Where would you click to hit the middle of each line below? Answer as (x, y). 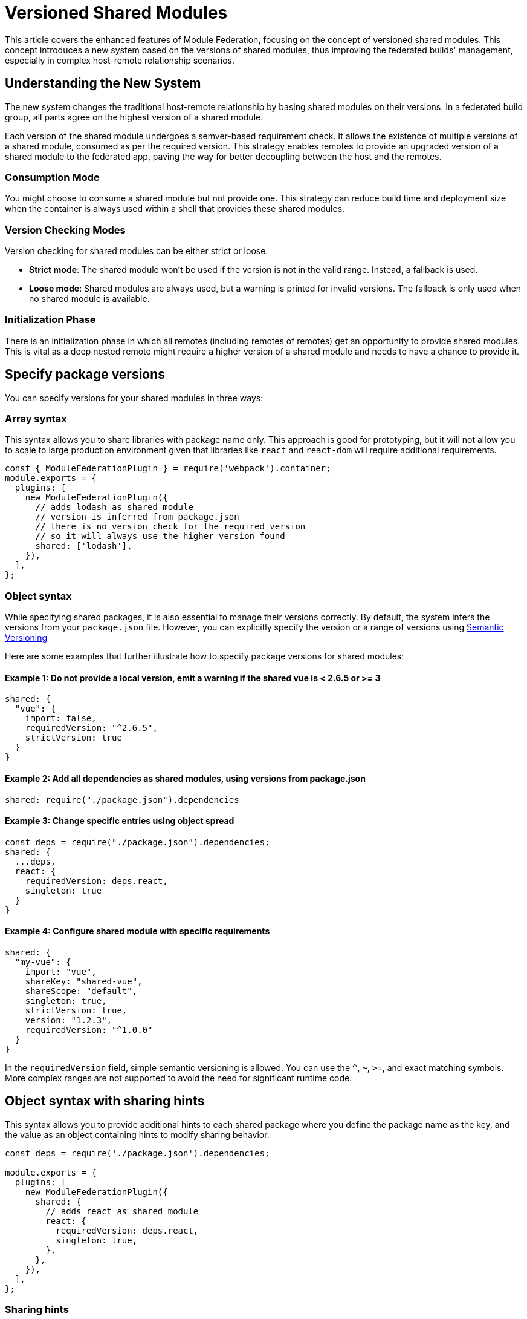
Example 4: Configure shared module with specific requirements (137, 931)
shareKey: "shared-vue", (84, 982)
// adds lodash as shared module (114, 507)
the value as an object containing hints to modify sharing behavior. (137, 1134)
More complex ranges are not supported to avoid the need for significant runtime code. (179, 1078)
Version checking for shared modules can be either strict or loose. (137, 251)
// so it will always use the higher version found (160, 536)
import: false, (61, 718)
